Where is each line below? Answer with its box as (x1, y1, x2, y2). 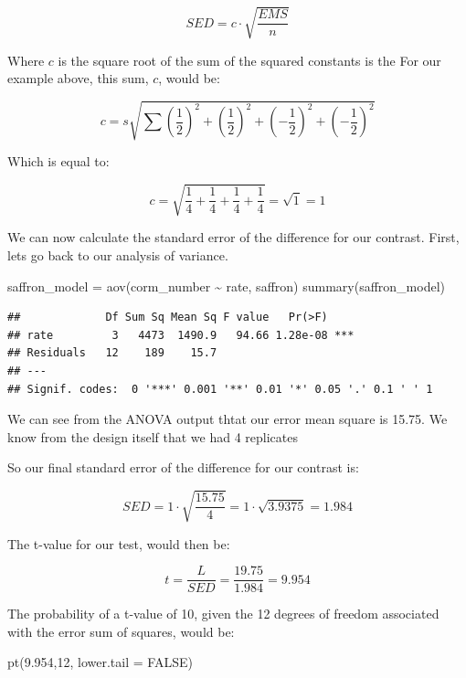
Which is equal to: (7, 152, 110, 171)
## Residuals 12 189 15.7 (7, 346, 217, 360)
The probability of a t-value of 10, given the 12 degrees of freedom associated (7, 604, 440, 623)
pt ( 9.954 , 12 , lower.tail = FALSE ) (7, 652, 193, 672)
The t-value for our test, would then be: (7, 534, 230, 553)
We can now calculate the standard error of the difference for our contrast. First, (7, 228, 460, 247)
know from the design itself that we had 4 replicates (7, 427, 299, 446)
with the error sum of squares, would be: (7, 621, 235, 641)
